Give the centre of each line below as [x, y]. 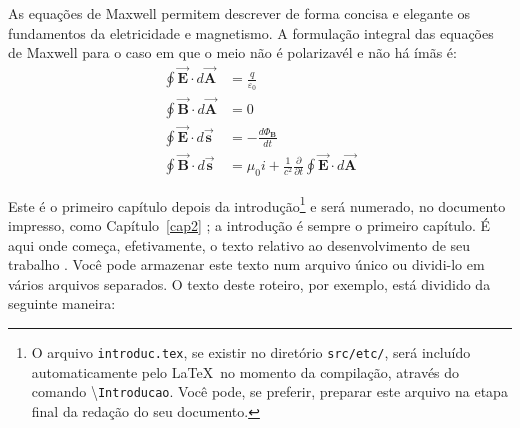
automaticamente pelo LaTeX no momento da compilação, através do [245, 371]
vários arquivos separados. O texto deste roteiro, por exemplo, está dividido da [249, 283]
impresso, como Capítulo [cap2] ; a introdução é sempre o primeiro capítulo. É [249, 225]
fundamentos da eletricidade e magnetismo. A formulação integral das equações [251, 32]
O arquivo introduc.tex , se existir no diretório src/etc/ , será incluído [251, 352]
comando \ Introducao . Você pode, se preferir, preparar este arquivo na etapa [269, 391]
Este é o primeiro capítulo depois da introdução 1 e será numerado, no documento [257, 204]
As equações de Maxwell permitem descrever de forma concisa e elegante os [239, 13]
